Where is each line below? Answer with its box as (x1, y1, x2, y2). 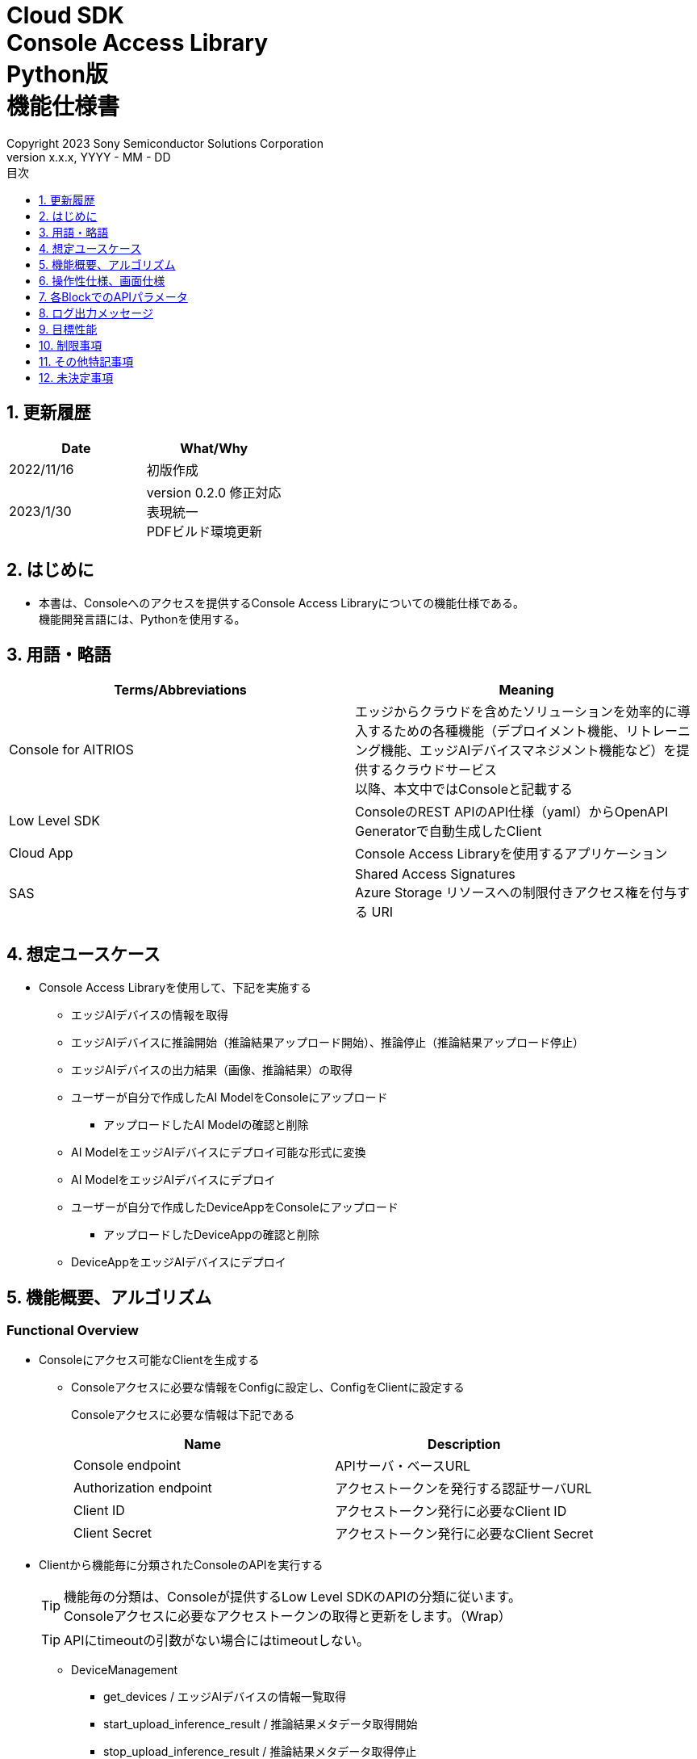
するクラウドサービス (368, 762, 498, 779)
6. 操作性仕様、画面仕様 (39, 273, 165, 288)
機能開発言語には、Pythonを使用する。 (39, 612, 246, 627)
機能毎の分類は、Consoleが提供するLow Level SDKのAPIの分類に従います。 (64, 1589, 521, 1606)
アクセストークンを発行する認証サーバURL (335, 1480, 592, 1497)
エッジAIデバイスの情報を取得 (71, 1008, 228, 1022)
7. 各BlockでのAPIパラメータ (39, 289, 188, 304)
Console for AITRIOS (9, 741, 134, 758)
